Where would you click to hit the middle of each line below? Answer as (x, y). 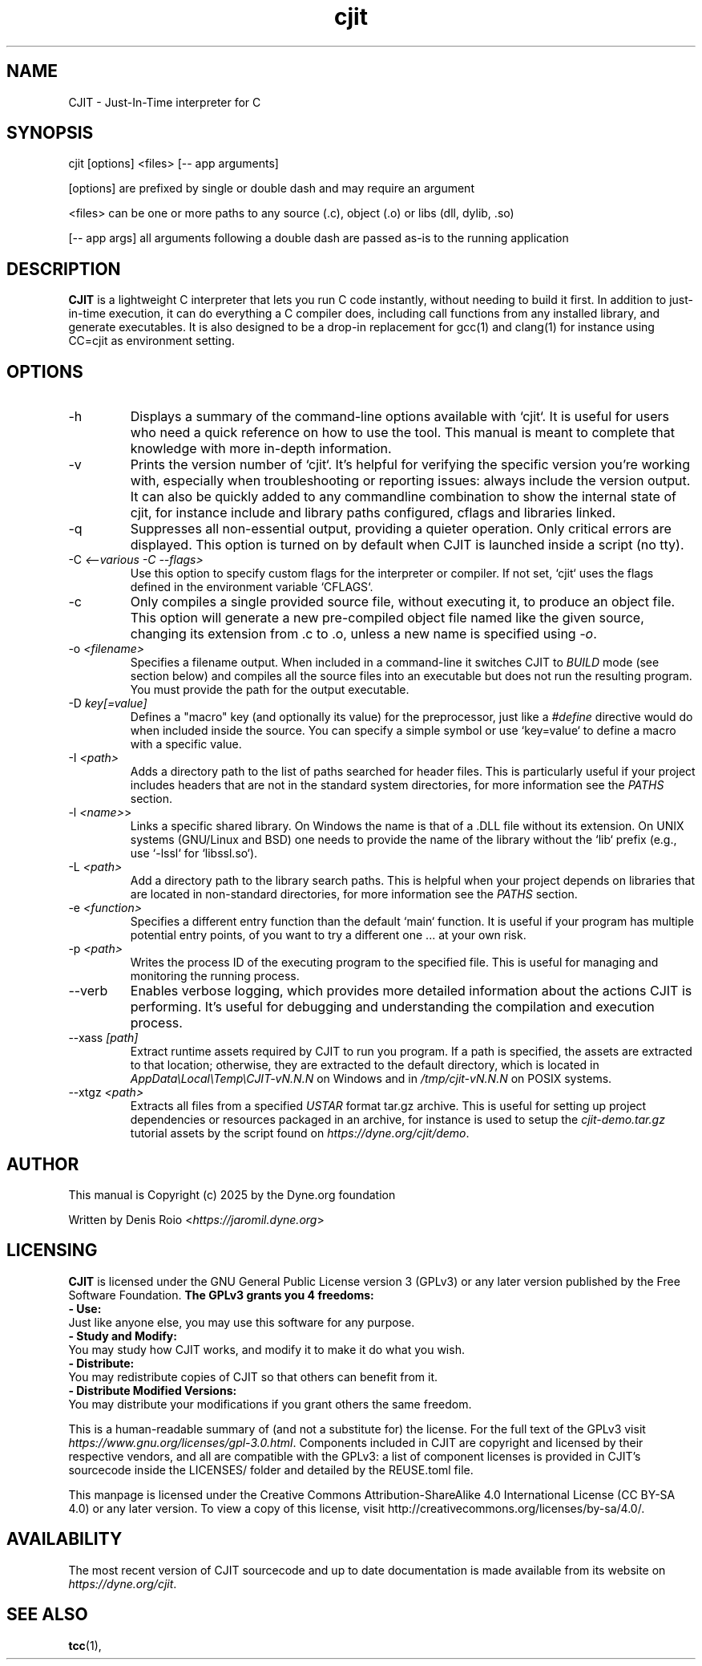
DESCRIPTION (64, 269)
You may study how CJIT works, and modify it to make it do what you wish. (266, 1349)
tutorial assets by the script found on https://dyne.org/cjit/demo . (300, 1133)
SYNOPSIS (50, 133)
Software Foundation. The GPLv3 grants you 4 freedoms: (221, 1295)
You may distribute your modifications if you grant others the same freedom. (270, 1404)
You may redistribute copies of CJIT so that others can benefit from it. (253, 1376)
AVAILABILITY (65, 1539)
